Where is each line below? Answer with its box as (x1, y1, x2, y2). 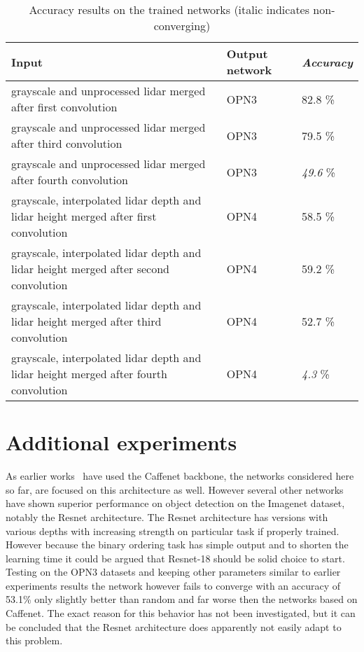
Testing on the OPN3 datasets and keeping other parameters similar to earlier (6, 564, 341, 579)
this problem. (6, 633, 63, 648)
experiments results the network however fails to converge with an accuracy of (6, 578, 341, 592)
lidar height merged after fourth (11, 366, 167, 382)
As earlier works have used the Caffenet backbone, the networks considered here (6, 469, 354, 483)
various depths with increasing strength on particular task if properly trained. (6, 523, 339, 538)
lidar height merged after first (11, 208, 157, 224)
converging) (153, 18, 211, 34)
